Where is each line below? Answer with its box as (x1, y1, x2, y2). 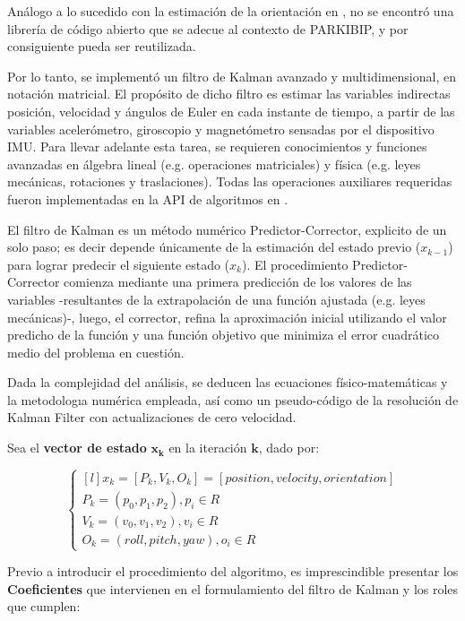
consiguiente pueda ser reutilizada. (7, 37, 196, 56)
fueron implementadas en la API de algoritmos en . (7, 189, 288, 208)
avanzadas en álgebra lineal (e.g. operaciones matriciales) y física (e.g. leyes (7, 154, 421, 173)
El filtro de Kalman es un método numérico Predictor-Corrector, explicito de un (7, 220, 447, 238)
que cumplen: (7, 597, 81, 616)
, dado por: (258, 438, 320, 457)
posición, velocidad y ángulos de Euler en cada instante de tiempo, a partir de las (7, 101, 455, 120)
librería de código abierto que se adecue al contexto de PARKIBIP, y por (7, 19, 409, 38)
